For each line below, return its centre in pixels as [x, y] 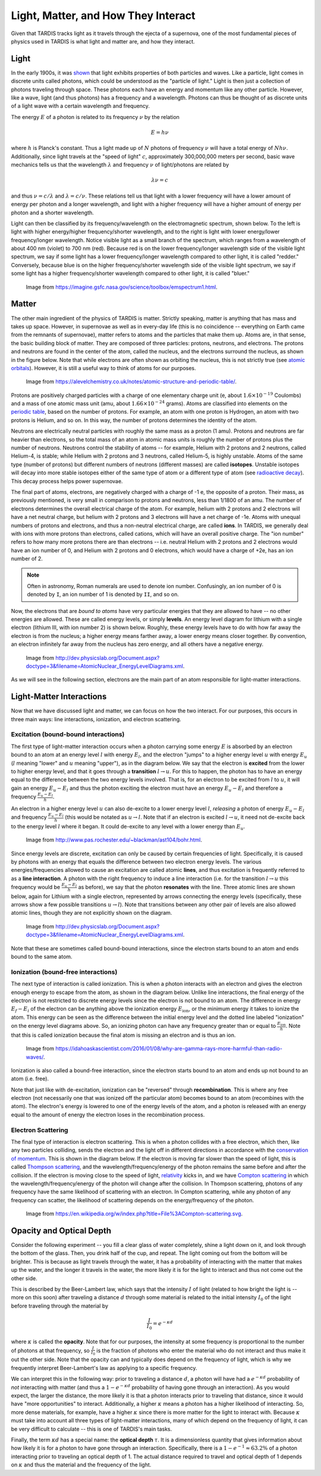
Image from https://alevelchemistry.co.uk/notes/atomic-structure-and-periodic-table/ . [131, 381]
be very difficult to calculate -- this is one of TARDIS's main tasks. [92, 1429]
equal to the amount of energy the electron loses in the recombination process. [108, 1114]
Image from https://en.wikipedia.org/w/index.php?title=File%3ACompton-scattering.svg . [134, 1214]
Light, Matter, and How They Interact [103, 15]
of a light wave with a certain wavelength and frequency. [80, 106]
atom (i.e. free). [30, 1079]
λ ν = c [160, 180]
